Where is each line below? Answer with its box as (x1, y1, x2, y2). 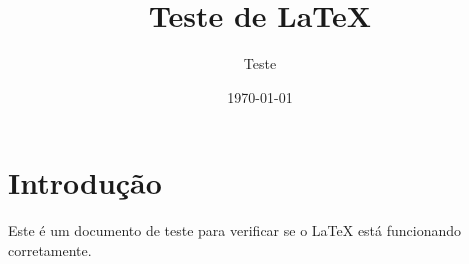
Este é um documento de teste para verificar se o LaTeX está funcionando (8, 220, 462, 241)
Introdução (8, 162, 162, 203)
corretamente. (8, 239, 92, 260)
